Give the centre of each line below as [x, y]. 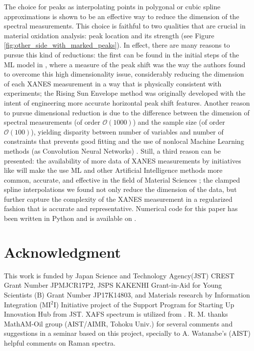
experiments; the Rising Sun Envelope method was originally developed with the [125, 93]
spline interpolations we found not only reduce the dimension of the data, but [120, 189]
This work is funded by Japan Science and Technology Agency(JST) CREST [119, 275]
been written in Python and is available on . [70, 218]
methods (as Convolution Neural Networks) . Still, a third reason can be [113, 150]
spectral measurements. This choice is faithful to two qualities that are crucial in [125, 26]
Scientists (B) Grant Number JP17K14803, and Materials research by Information [127, 294]
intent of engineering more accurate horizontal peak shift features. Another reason [127, 102]
